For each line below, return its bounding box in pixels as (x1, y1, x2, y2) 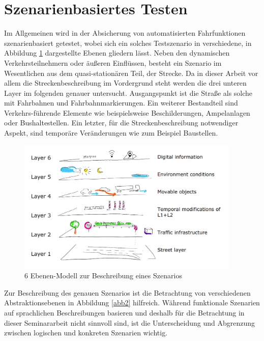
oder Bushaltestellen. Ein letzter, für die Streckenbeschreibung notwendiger (4, 117, 239, 128)
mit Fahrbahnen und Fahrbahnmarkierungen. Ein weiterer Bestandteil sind (4, 97, 238, 108)
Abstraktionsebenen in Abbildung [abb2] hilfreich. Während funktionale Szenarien (4, 297, 260, 308)
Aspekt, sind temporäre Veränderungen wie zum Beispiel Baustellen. (4, 127, 218, 138)
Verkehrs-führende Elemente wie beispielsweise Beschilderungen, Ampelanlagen (4, 107, 250, 118)
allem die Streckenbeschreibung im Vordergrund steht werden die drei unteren (4, 77, 247, 88)
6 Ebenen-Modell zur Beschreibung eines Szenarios (24, 270, 182, 281)
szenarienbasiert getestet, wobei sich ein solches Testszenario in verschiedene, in (4, 37, 252, 48)
